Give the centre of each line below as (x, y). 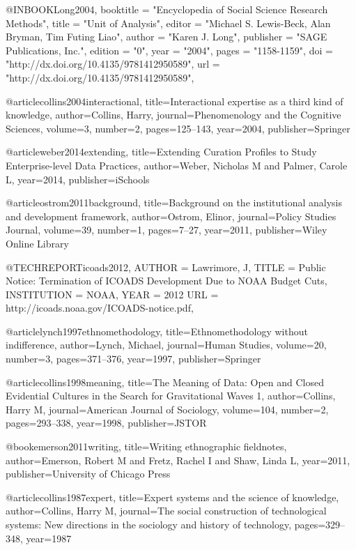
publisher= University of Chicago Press (88, 474)
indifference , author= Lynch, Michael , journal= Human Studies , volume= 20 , (166, 345)
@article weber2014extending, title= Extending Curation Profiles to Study (161, 152)
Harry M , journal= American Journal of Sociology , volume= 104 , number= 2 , (167, 409)
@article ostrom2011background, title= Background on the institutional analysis (174, 203)
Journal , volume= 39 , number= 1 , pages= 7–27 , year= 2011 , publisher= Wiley (167, 230)
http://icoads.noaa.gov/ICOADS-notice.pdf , (100, 308)
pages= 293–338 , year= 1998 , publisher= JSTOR (106, 423)
